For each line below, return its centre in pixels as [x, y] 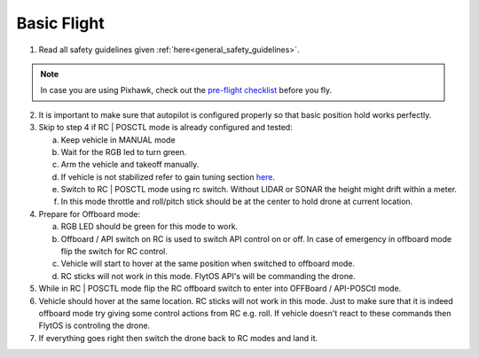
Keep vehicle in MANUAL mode [118, 140]
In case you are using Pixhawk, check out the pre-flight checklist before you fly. [186, 90]
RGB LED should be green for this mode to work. [149, 227]
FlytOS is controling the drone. [94, 326]
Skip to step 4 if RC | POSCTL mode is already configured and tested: [165, 128]
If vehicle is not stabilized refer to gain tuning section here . [168, 176]
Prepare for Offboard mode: [90, 214]
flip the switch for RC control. [114, 252]
